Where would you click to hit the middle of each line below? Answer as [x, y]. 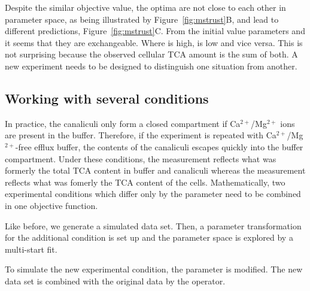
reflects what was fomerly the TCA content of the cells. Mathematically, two [145, 182]
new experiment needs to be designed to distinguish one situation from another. [151, 66]
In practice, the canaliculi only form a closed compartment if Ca [123, 123]
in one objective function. [51, 205]
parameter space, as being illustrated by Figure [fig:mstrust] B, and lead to [142, 19]
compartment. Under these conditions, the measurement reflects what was [141, 158]
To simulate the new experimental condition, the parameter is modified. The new [154, 269]
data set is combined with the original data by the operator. [115, 281]
